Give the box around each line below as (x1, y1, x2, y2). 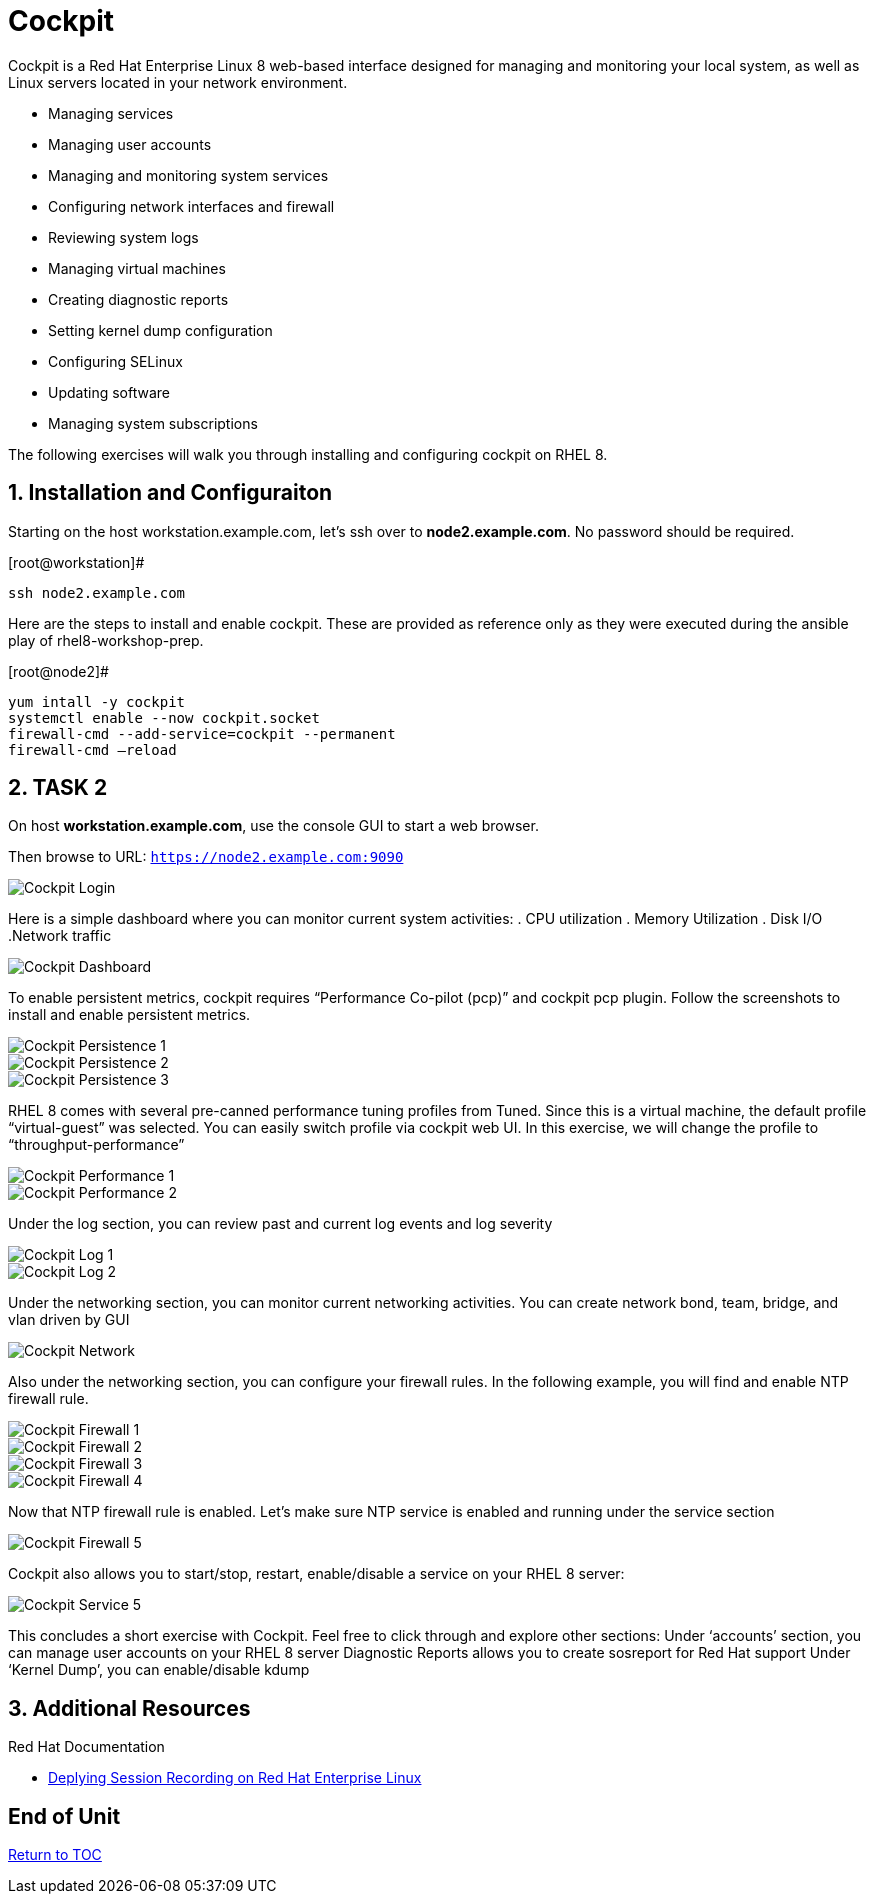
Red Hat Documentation (8, 1738, 165, 1756)
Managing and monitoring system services (48, 166, 329, 184)
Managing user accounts (48, 135, 212, 153)
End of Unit (8, 1803, 121, 1829)
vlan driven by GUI (8, 1311, 130, 1329)
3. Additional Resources (8, 1695, 251, 1721)
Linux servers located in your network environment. (8, 73, 348, 91)
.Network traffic (8, 927, 112, 945)
